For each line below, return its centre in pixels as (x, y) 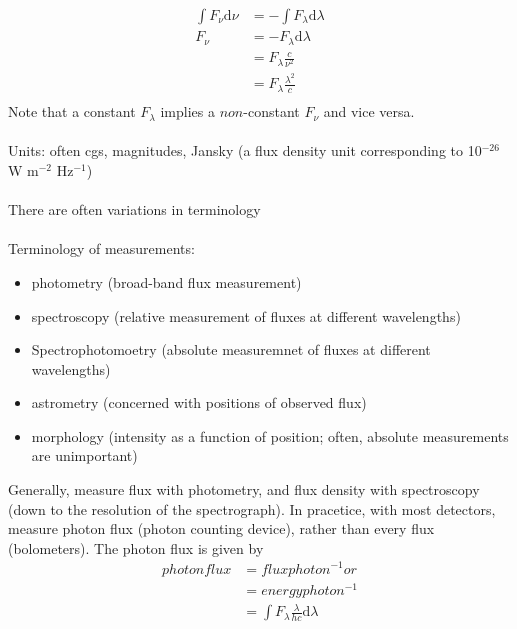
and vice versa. (369, 111)
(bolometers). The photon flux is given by (136, 547)
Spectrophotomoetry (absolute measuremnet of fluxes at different (231, 349)
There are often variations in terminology (134, 209)
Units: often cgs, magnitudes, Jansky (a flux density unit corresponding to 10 (245, 150)
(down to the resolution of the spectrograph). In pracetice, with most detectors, (252, 508)
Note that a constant (72, 111)
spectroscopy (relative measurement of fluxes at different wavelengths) (246, 315)
